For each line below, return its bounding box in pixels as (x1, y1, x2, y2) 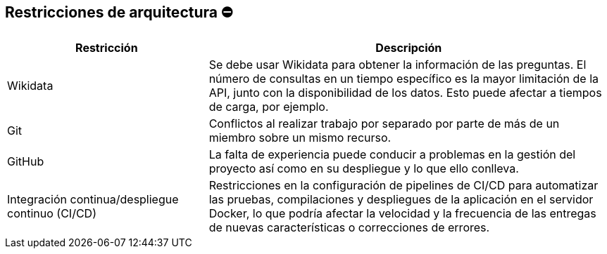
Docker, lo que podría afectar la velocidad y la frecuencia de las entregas (208, 206, 596, 221)
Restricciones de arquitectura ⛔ (5, 4, 233, 21)
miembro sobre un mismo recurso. (208, 131, 392, 145)
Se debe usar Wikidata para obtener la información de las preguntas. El (208, 58, 587, 72)
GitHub (7, 154, 44, 169)
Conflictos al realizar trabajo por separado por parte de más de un (208, 116, 560, 131)
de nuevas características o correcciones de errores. (208, 220, 490, 235)
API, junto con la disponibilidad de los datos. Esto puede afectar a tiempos (208, 86, 602, 100)
